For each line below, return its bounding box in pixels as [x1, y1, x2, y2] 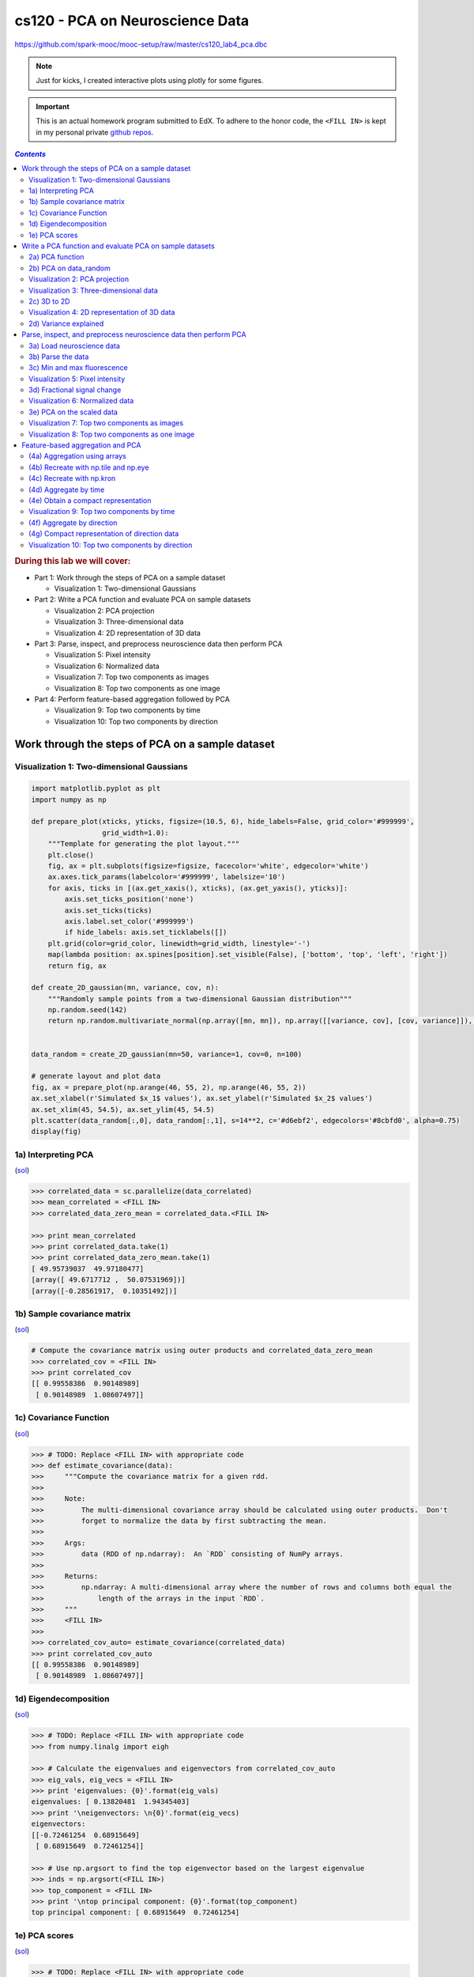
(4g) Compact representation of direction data [28, 529, 179, 539]
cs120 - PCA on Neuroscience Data [14, 12, 250, 29]
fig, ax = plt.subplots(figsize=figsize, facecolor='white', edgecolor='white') [47, 861, 369, 870]
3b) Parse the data [28, 352, 89, 361]
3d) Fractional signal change [28, 385, 122, 395]
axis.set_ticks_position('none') [64, 894, 194, 904]
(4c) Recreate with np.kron [28, 474, 116, 483]
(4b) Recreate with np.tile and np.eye [28, 463, 149, 472]
